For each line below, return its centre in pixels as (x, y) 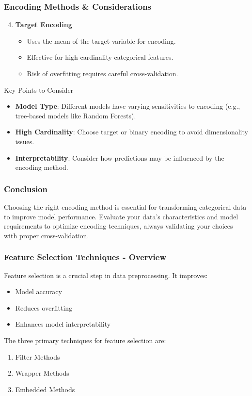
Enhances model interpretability (63, 324)
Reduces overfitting (44, 307)
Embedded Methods (45, 389)
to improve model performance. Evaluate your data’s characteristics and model (121, 216)
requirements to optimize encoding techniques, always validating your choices (118, 226)
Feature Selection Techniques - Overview (85, 257)
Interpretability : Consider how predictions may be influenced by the (120, 157)
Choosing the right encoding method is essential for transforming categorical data (125, 206)
